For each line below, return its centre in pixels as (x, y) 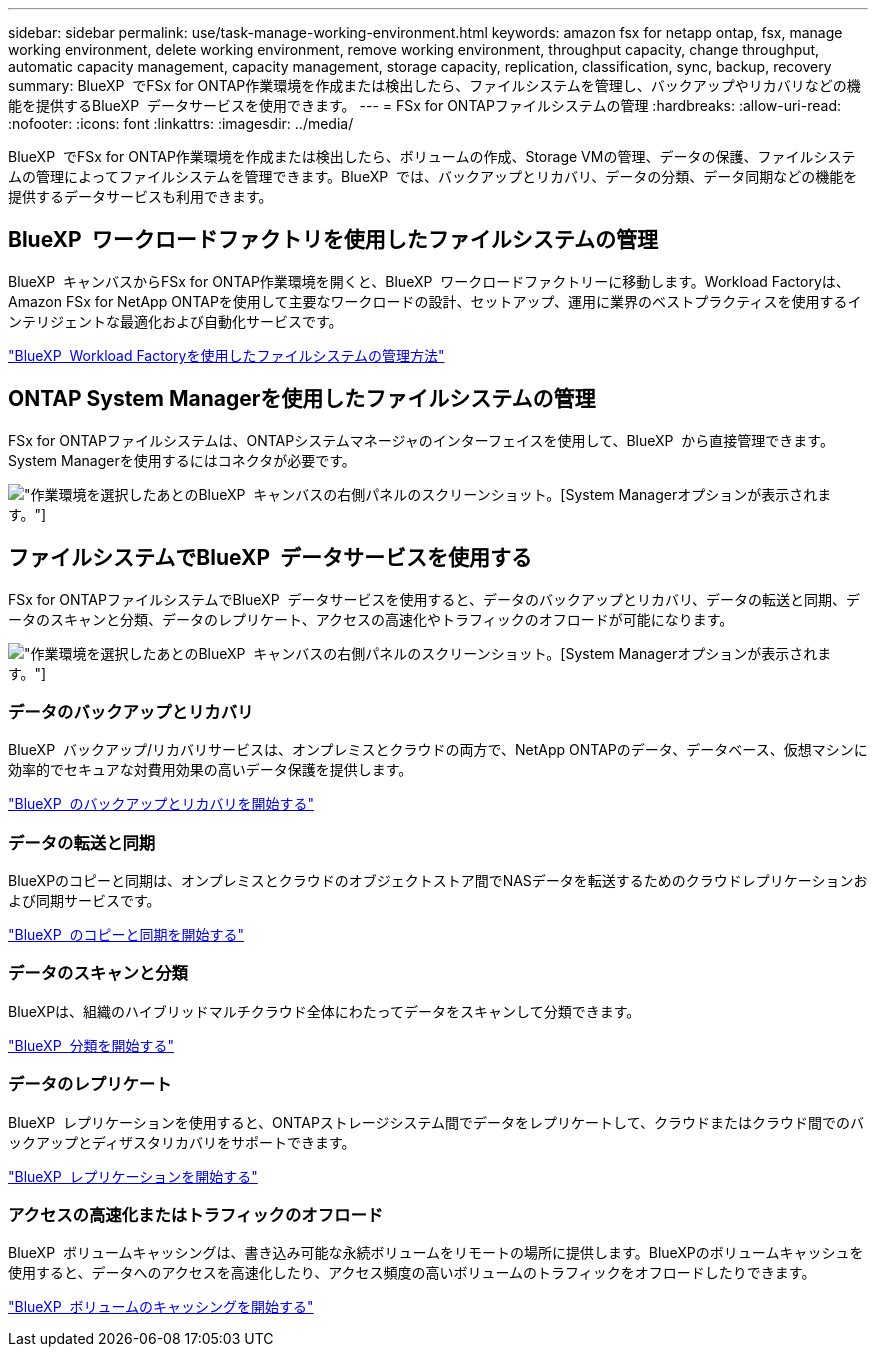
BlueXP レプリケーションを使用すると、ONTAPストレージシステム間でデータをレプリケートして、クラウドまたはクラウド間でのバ (436, 1122)
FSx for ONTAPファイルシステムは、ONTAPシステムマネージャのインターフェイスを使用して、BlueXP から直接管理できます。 (421, 440)
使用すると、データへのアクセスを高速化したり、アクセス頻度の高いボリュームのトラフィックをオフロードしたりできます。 (412, 1273)
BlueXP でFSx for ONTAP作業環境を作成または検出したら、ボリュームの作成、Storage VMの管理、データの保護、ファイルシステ (432, 156)
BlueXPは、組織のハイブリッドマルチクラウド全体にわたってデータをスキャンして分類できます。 (324, 1011)
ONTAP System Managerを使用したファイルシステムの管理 (302, 399)
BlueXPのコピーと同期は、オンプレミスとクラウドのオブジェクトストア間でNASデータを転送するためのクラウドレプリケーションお (438, 881)
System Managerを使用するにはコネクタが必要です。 (182, 460)
